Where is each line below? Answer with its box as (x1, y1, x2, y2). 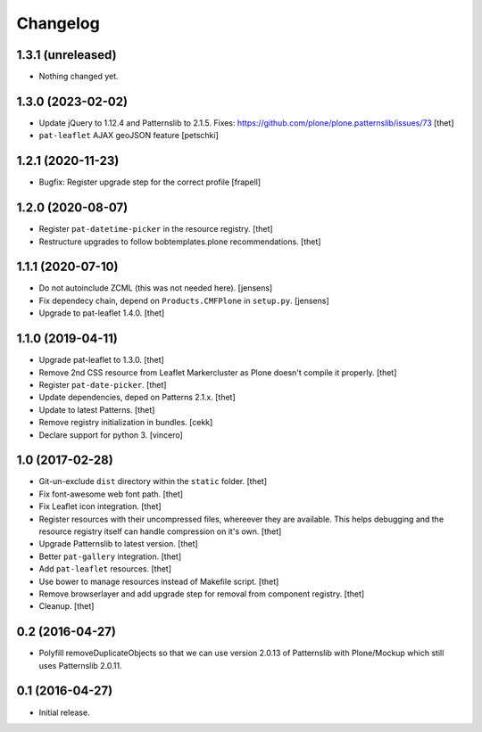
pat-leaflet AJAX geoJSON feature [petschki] (38, 130, 219, 141)
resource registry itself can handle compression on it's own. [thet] (38, 526, 282, 537)
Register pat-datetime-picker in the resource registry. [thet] (38, 224, 273, 234)
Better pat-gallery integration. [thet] (38, 551, 182, 562)
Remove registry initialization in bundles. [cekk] (38, 417, 213, 428)
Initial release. (38, 707, 90, 718)
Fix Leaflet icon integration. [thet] (38, 501, 162, 512)
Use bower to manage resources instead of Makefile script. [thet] (38, 576, 279, 587)
